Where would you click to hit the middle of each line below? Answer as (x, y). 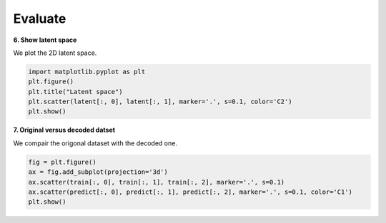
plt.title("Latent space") (75, 92)
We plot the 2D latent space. (55, 53)
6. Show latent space (45, 40)
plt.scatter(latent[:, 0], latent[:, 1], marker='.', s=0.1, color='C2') (160, 102)
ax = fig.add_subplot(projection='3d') (98, 172)
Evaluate (40, 19)
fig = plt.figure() (62, 162)
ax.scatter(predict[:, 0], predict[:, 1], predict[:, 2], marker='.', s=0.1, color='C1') (190, 192)
